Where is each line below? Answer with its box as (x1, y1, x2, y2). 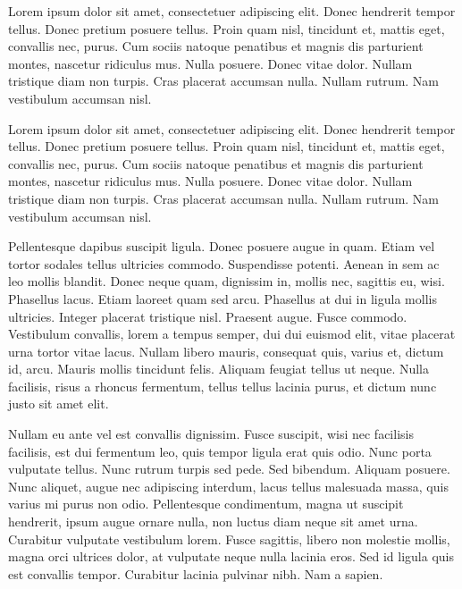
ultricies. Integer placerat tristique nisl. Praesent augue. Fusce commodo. (8, 307, 407, 325)
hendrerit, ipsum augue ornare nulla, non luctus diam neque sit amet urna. (8, 512, 418, 531)
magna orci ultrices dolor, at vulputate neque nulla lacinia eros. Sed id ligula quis (8, 547, 454, 566)
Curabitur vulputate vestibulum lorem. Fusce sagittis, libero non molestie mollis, (8, 529, 450, 548)
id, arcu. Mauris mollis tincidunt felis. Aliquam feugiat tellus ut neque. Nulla (8, 359, 430, 378)
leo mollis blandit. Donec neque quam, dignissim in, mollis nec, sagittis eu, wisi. (8, 272, 445, 290)
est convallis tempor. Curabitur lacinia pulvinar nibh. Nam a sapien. (8, 564, 383, 583)
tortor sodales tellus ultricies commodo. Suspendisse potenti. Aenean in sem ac (8, 254, 440, 273)
